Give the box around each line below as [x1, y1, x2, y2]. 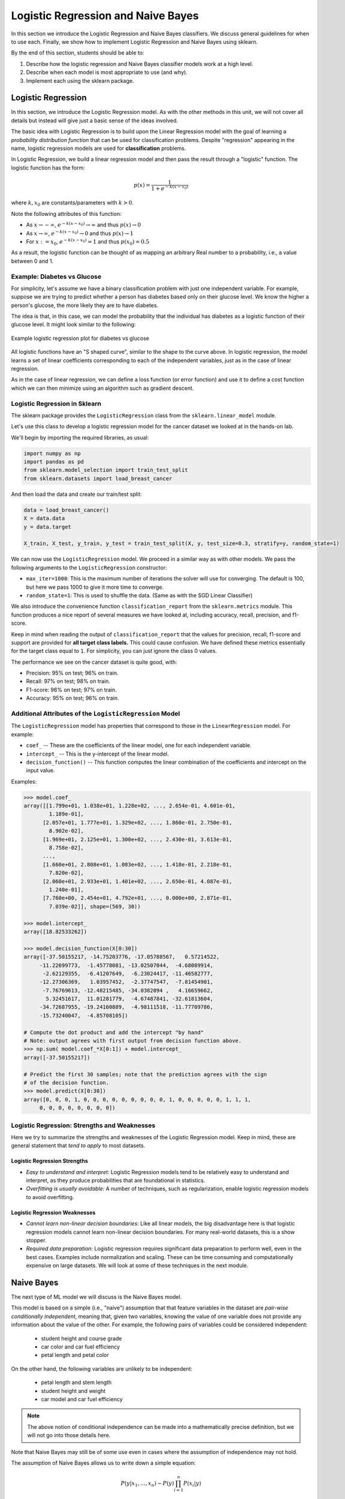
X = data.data [23, 515, 65, 522]
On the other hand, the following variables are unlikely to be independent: [11, 1365, 193, 1372]
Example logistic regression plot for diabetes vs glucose [11, 335, 150, 342]
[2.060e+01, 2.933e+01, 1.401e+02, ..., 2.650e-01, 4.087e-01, [43, 878, 232, 884]
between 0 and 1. [11, 257, 54, 264]
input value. [26, 767, 55, 774]
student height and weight [41, 1387, 106, 1394]
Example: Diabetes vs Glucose [11, 272, 102, 281]
